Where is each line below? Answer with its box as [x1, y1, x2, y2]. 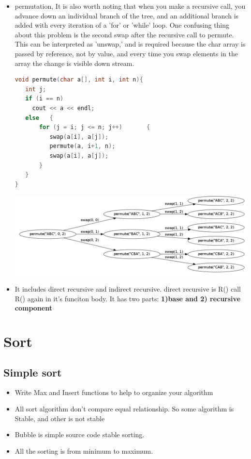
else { [25, 114, 53, 121]
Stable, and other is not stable [15, 413, 105, 423]
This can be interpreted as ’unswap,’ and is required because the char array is [15, 39, 246, 49]
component [15, 303, 52, 313]
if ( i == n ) [25, 95, 64, 102]
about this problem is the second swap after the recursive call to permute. [15, 29, 234, 39]
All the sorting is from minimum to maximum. [15, 445, 153, 456]
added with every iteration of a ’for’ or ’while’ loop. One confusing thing [15, 20, 230, 30]
